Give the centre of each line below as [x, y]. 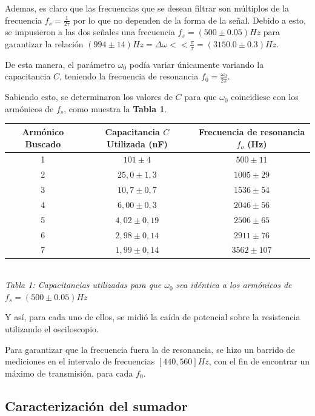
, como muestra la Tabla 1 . [115, 108]
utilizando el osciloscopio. [52, 328]
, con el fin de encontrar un [259, 361]
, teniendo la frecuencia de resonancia [129, 76]
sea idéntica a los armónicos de [234, 285]
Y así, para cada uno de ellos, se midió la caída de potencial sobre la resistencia [153, 317]
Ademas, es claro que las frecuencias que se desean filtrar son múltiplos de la [147, 8]
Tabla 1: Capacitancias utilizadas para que [83, 285]
